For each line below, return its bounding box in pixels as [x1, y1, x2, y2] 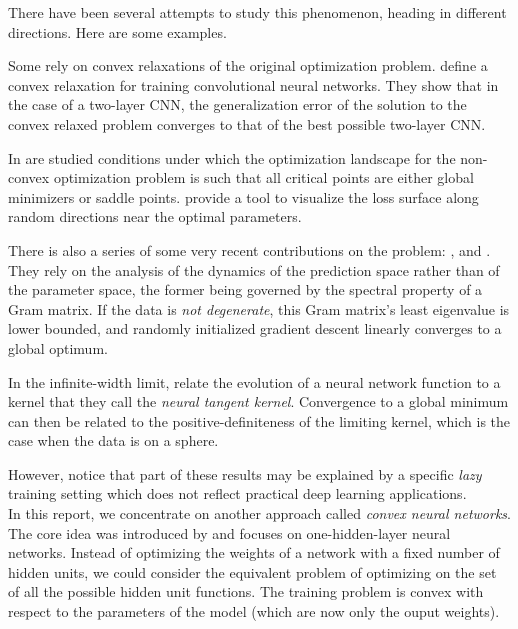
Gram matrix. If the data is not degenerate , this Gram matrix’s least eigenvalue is [8, 298, 510, 319]
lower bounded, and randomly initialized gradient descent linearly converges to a [8, 318, 502, 339]
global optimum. [8, 337, 108, 358]
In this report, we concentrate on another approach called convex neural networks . [8, 503, 511, 524]
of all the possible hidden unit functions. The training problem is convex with [8, 581, 484, 602]
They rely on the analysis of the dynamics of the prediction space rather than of [8, 259, 500, 280]
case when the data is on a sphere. [8, 430, 219, 451]
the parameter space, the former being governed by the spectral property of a [8, 279, 483, 300]
